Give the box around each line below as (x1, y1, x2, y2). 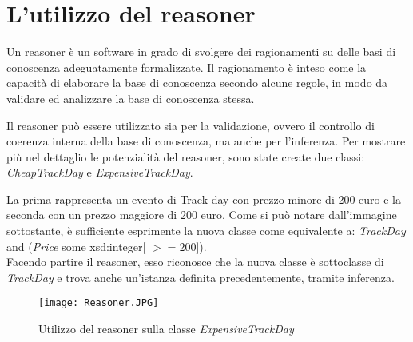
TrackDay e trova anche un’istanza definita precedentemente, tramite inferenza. (6, 268, 395, 285)
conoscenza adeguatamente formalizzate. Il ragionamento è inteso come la (6, 58, 367, 75)
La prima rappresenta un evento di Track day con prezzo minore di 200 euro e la (6, 190, 402, 207)
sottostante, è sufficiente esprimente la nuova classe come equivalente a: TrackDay (6, 222, 406, 239)
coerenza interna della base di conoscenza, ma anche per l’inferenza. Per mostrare (6, 133, 406, 149)
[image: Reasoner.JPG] (38, 297, 159, 309)
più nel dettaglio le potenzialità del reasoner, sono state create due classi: (6, 148, 365, 165)
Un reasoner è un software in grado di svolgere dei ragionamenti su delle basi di (6, 43, 396, 60)
